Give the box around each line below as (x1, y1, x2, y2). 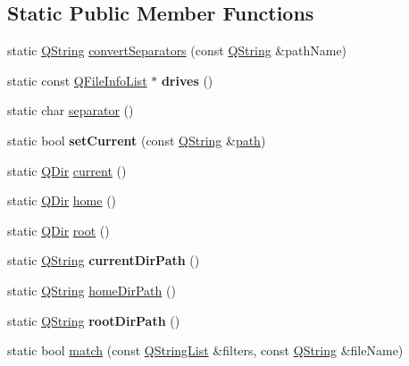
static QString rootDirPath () (7, 311, 180, 329)
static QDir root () (7, 220, 110, 239)
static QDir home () (7, 191, 117, 210)
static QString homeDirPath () (7, 280, 176, 299)
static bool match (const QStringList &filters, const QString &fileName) (7, 341, 404, 360)
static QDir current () (7, 161, 127, 179)
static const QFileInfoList (7, 71, 147, 89)
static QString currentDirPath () (7, 251, 200, 270)
